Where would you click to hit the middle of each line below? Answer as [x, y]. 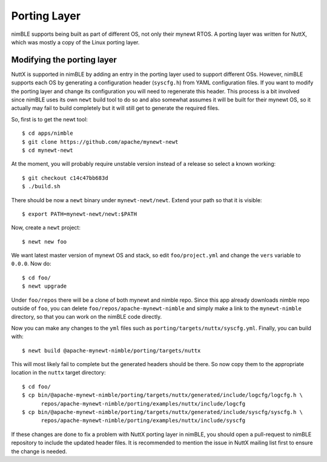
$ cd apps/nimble [48, 133]
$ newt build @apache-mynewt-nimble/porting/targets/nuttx [111, 350]
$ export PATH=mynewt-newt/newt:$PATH [80, 214]
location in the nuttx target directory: [58, 373]
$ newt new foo [45, 242]
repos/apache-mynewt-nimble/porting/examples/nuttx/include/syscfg [143, 421]
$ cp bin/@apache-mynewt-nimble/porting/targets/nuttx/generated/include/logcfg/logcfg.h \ [162, 395]
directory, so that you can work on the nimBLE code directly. [87, 317]
